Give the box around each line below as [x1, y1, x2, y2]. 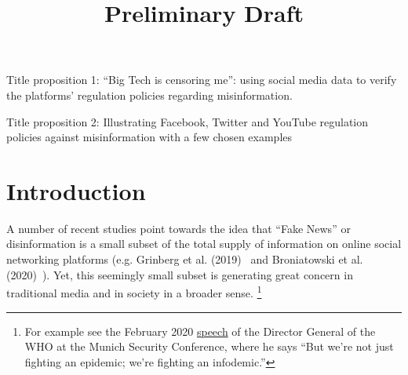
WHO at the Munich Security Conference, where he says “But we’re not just [24, 338, 394, 355]
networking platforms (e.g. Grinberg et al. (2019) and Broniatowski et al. [6, 251, 363, 268]
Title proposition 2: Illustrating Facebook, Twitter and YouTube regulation [6, 113, 369, 129]
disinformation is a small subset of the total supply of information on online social [6, 235, 402, 252]
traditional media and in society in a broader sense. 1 [6, 282, 262, 300]
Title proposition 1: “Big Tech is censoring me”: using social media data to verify [6, 71, 397, 88]
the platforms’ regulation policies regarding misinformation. [6, 86, 293, 103]
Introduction [6, 174, 146, 206]
